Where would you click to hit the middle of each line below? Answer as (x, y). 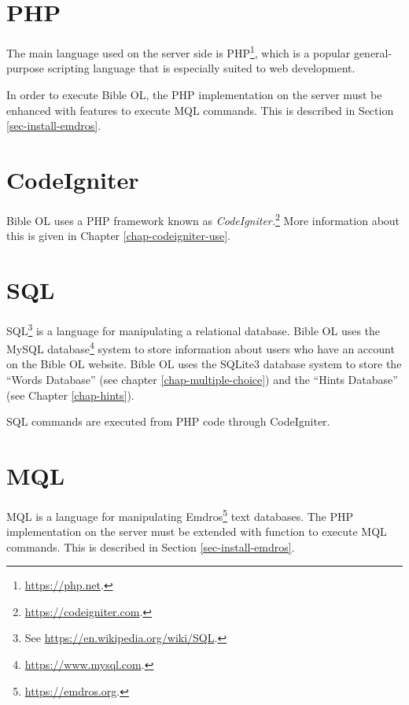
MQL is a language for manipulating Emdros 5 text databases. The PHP (180, 515)
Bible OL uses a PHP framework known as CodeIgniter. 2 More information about (203, 219)
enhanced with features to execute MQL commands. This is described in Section (200, 110)
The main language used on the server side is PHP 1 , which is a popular (179, 52)
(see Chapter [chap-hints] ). (70, 395)
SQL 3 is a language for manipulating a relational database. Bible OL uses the (193, 329)
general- (373, 52)
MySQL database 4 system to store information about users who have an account (201, 347)
